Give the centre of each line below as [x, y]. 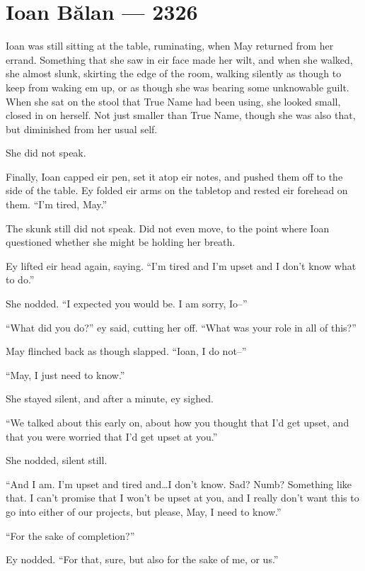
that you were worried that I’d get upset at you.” [112, 436]
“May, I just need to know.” [65, 374]
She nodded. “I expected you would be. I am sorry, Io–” [127, 304]
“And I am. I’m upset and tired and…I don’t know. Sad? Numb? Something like [179, 484]
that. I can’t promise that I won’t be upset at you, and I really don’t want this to [182, 498]
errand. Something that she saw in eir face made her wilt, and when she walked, [179, 59]
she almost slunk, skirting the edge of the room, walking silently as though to [174, 73]
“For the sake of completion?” [70, 535]
